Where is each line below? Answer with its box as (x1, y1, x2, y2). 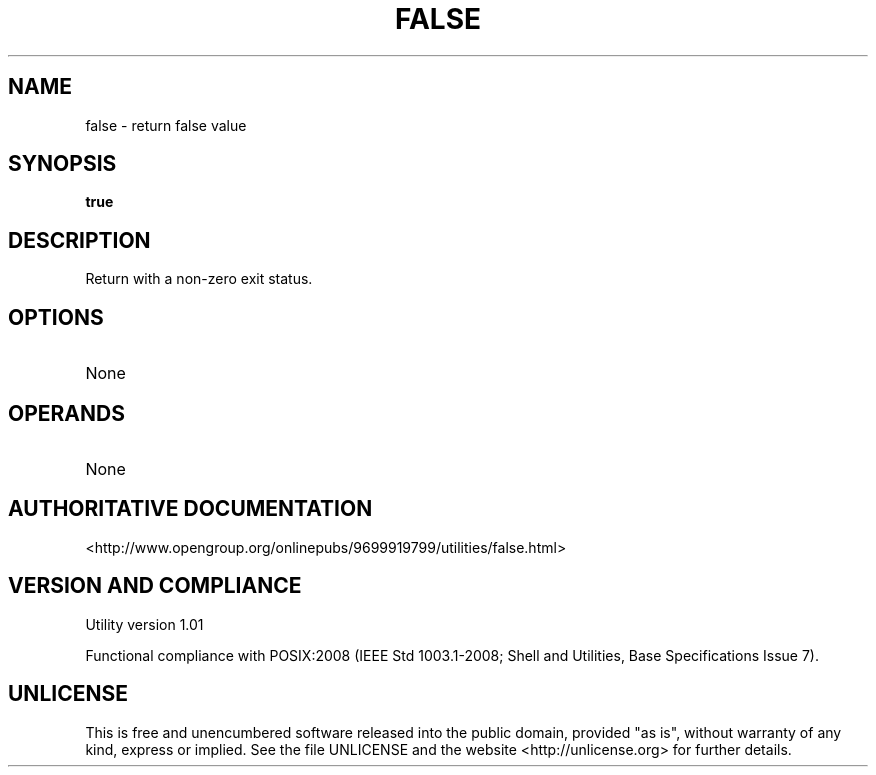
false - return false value (85, 116, 247, 134)
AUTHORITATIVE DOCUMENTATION (8, 496, 373, 522)
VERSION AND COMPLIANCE (8, 573, 302, 599)
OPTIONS (8, 304, 104, 330)
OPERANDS (8, 400, 125, 426)
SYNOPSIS (8, 151, 117, 177)
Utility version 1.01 (85, 615, 204, 633)
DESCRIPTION (8, 227, 151, 253)
